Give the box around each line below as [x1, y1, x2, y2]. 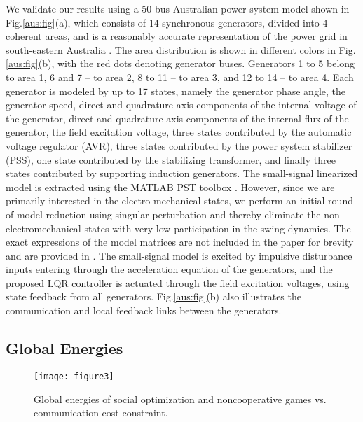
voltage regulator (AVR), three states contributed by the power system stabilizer [6, 138, 352, 153]
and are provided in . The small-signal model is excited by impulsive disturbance [6, 248, 352, 262]
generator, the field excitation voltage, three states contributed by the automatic [6, 125, 352, 139]
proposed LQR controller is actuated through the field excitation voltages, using [6, 275, 350, 290]
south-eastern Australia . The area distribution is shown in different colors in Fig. [6, 42, 356, 57]
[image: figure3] [34, 371, 114, 381]
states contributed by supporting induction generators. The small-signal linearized [6, 166, 358, 181]
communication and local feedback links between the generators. [6, 303, 282, 318]
